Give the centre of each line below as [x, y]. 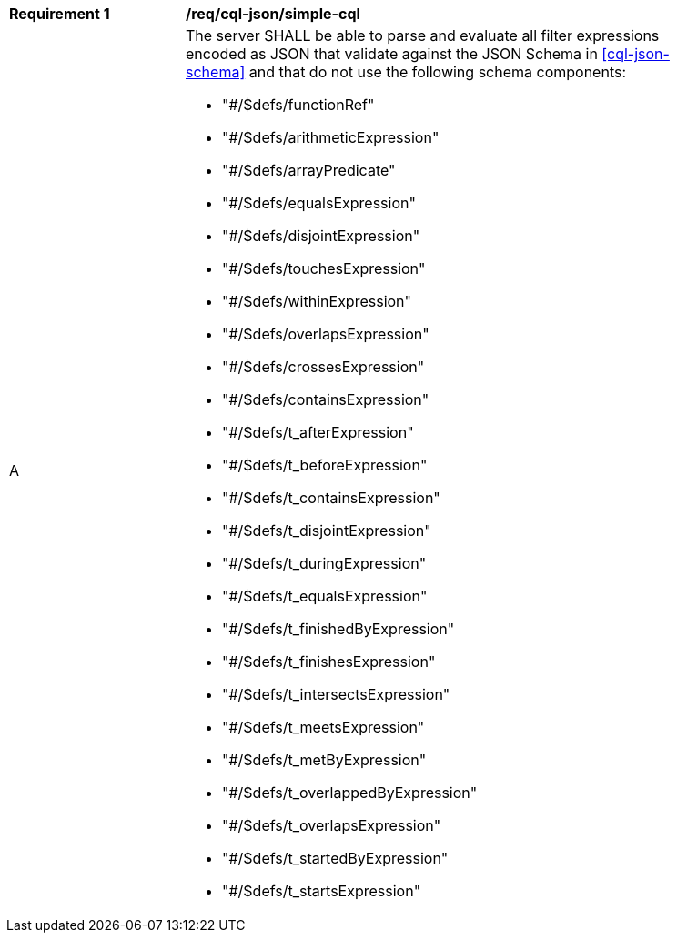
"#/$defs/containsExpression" [326, 399]
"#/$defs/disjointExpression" [321, 236]
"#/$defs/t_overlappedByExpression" [350, 793]
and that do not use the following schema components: [438, 72]
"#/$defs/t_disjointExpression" [327, 531]
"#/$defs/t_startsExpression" [322, 891]
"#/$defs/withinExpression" [317, 301]
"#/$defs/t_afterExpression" [318, 432]
